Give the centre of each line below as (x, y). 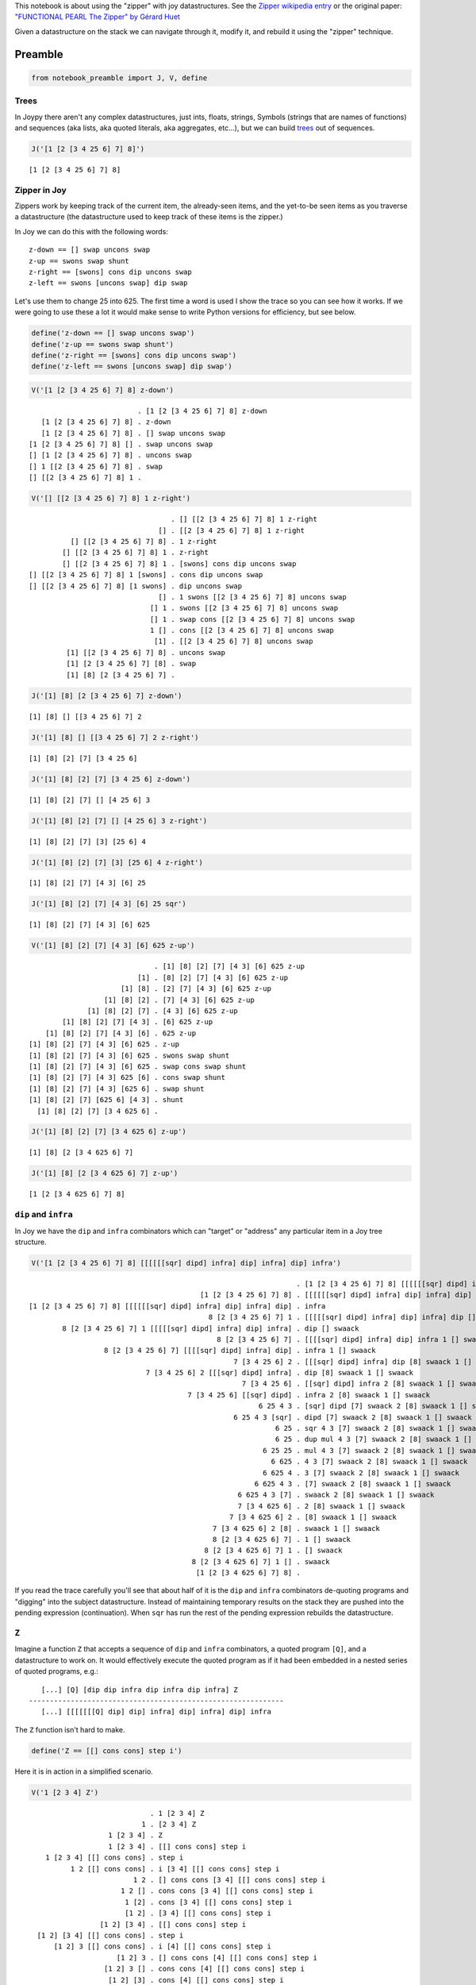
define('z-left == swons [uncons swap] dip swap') (132, 366)
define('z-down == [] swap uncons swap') (113, 333)
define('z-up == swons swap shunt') (103, 344)
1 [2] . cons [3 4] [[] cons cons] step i (208, 1902)
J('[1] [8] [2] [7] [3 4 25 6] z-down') (111, 779)
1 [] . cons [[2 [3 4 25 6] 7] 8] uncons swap (242, 630)
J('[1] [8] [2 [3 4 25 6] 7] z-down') (107, 696)
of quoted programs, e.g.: (57, 1671)
